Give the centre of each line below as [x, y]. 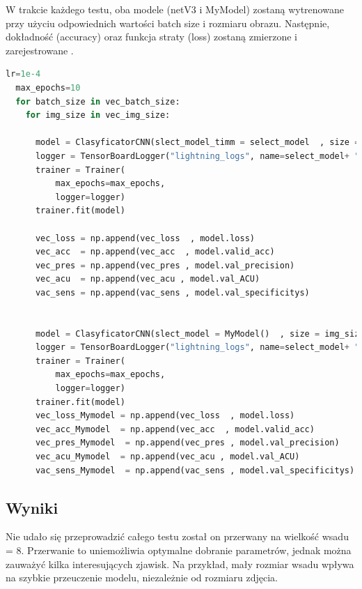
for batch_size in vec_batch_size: [98, 101]
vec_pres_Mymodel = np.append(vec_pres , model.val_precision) [187, 443]
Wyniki [32, 507]
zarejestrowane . [40, 50]
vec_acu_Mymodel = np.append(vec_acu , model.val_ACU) [167, 457]
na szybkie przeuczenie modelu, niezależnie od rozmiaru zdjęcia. [142, 577]
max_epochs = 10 [48, 87]
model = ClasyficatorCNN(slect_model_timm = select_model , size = [197, 143]
